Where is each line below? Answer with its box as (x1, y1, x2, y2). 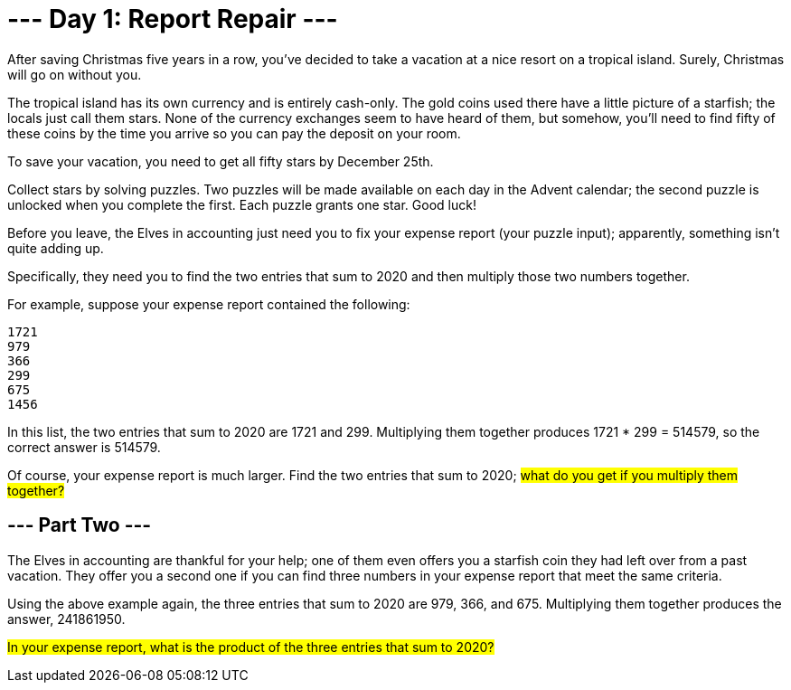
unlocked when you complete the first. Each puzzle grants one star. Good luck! (7, 196, 476, 213)
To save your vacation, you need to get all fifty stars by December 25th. (7, 153, 434, 169)
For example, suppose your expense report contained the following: (7, 296, 410, 312)
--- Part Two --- (7, 514, 152, 537)
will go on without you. (7, 66, 142, 82)
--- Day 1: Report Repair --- (7, 4, 338, 34)
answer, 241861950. (7, 610, 126, 627)
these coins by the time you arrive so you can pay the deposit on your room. (7, 125, 461, 141)
